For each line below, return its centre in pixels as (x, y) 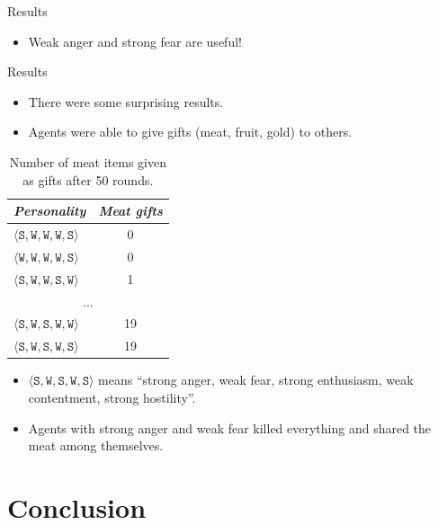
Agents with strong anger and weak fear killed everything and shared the (230, 427)
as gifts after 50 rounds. (88, 179)
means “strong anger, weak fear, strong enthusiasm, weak (256, 380)
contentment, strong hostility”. (112, 397)
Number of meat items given (88, 161)
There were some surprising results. (126, 101)
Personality (50, 211)
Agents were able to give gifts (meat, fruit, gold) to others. (190, 132)
